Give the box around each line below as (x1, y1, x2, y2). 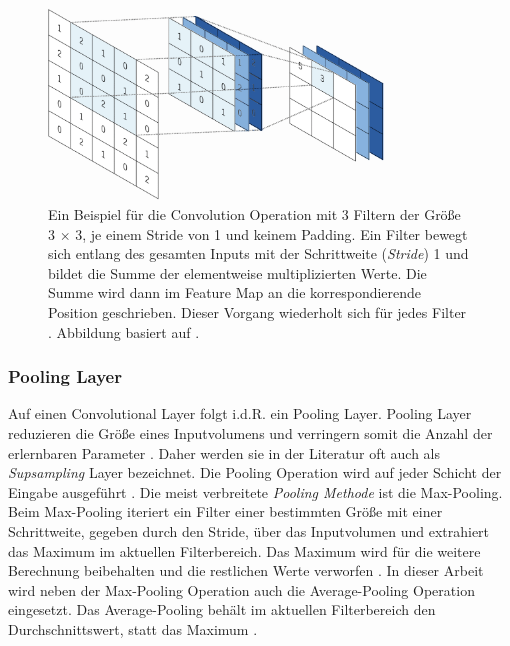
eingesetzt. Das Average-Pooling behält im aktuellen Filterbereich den (8, 599, 436, 620)
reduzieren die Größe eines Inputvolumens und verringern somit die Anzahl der (8, 422, 493, 443)
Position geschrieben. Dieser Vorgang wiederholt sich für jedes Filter (48, 301, 467, 322)
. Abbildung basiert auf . (48, 321, 200, 342)
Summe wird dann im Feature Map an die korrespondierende (48, 282, 422, 303)
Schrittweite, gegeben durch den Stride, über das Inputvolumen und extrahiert (8, 520, 490, 541)
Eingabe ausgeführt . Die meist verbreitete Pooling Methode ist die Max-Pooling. (8, 481, 503, 502)
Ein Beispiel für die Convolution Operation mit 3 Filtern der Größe (48, 204, 461, 225)
